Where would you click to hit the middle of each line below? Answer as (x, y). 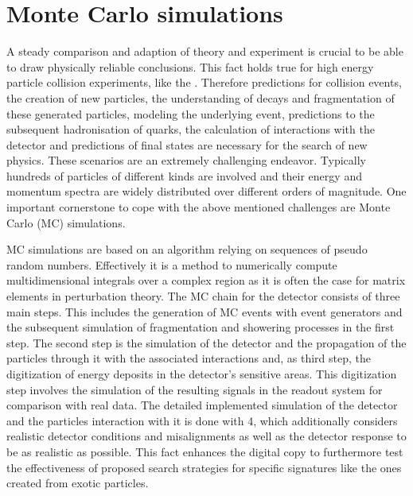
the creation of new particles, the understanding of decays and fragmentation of (201, 97)
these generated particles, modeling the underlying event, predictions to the (191, 113)
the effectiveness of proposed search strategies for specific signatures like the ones (204, 467)
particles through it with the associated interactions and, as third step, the (189, 358)
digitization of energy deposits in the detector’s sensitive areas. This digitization (202, 374)
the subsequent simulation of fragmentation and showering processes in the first (201, 327)
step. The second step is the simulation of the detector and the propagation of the (206, 342)
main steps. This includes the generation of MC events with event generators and (205, 311)
